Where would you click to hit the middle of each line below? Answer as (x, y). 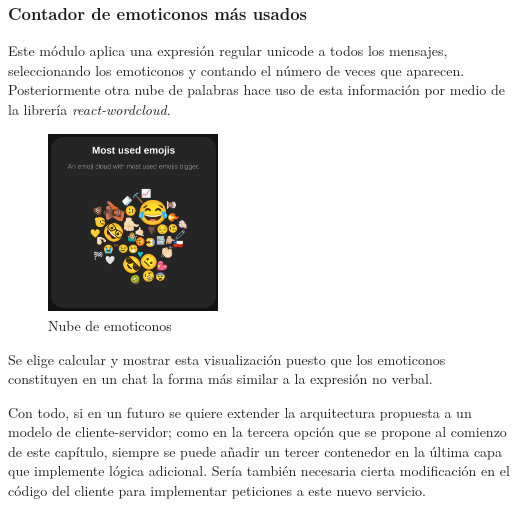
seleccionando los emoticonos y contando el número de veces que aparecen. (236, 69)
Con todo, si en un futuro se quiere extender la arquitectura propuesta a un (240, 411)
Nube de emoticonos (110, 324)
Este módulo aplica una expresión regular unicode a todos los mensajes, (228, 50)
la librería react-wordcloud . (89, 109)
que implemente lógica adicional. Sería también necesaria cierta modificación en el (259, 470)
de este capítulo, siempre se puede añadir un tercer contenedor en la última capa (255, 450)
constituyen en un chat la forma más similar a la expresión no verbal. (220, 378)
